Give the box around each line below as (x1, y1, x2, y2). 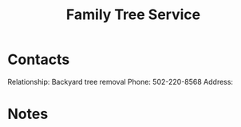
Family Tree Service (65, 6, 201, 24)
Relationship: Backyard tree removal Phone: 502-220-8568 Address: (7, 77, 233, 86)
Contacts (7, 50, 70, 69)
